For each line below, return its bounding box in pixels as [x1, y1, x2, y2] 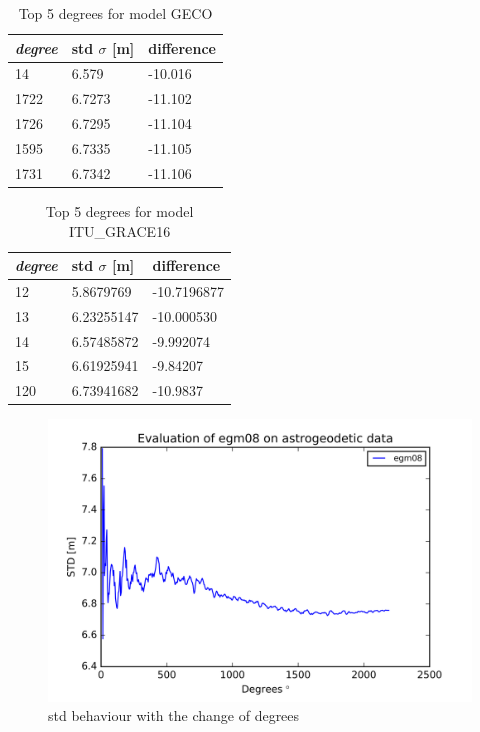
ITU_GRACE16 [68, 220, 171, 241]
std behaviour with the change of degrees [48, 705, 300, 726]
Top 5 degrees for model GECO [18, 3, 213, 23]
